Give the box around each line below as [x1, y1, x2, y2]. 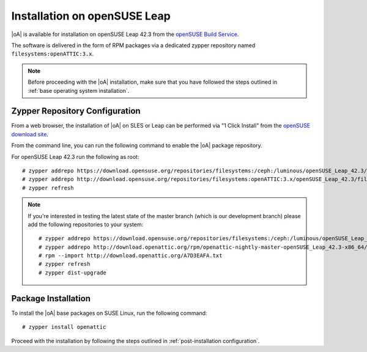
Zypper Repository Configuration [11, 106, 141, 116]
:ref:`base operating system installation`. [28, 87, 130, 94]
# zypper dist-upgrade [39, 269, 107, 276]
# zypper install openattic [22, 324, 106, 331]
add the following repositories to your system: [28, 221, 144, 228]
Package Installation [11, 293, 91, 304]
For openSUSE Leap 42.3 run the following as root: [11, 153, 139, 160]
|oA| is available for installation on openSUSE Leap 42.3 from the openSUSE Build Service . [11, 31, 239, 38]
